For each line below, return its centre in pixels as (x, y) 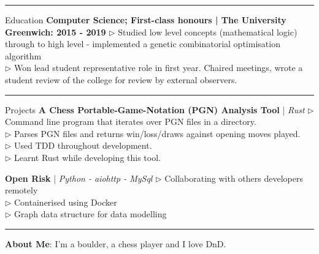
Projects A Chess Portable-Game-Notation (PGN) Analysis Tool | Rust (155, 109)
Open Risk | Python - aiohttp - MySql (79, 178)
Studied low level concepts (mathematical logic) (208, 32)
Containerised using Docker (66, 202)
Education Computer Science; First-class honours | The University (146, 20)
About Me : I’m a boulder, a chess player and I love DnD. (116, 243)
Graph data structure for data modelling (90, 214)
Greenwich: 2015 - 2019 (56, 32)
